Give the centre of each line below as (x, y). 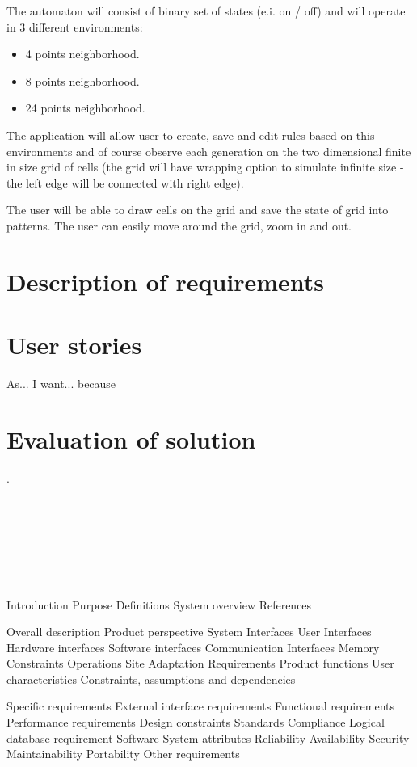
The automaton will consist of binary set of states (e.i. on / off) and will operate (206, 11)
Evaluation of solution (131, 438)
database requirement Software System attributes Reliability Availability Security (208, 737)
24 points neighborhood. (85, 108)
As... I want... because (61, 383)
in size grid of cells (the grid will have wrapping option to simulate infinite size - (205, 167)
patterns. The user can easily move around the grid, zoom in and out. (179, 225)
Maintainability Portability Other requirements (123, 754)
